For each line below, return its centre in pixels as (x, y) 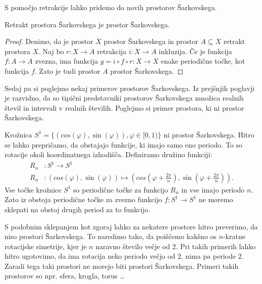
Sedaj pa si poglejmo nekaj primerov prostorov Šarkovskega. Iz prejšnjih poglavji (130, 88)
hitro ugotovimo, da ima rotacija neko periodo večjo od (90, 256)
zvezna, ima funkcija (66, 61)
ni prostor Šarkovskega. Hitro (209, 134)
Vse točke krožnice (33, 189)
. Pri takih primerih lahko (216, 246)
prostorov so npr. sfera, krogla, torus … (65, 276)
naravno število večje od (133, 246)
